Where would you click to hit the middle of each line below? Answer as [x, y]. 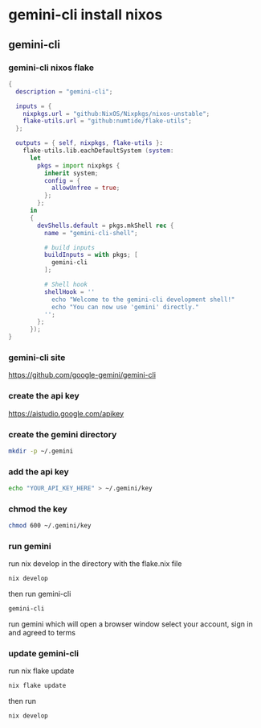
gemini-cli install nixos [86, 15]
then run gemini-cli [40, 594]
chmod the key [38, 509]
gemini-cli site [37, 358]
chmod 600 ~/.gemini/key [50, 526]
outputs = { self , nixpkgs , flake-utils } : [90, 143]
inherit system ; [71, 173]
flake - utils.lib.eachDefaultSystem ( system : [98, 151]
